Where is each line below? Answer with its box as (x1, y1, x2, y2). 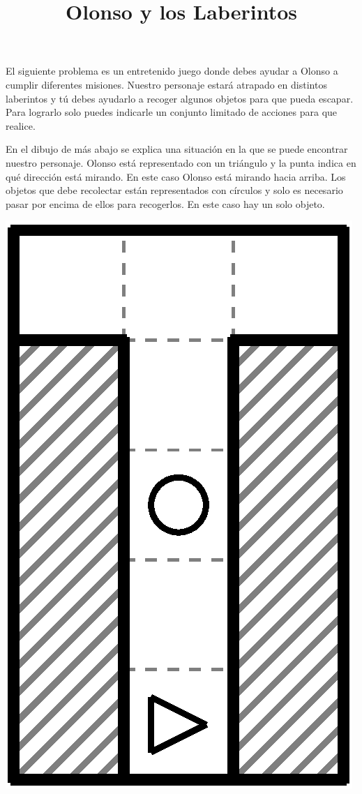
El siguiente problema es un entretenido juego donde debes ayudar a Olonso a (6, 63, 338, 78)
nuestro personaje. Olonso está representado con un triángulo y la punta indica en (6, 155, 356, 170)
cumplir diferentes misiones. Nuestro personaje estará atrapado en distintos (6, 77, 327, 91)
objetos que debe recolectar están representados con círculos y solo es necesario (6, 183, 343, 197)
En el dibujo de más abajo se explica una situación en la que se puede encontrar (6, 142, 348, 156)
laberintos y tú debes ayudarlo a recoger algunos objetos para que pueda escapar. (6, 91, 354, 105)
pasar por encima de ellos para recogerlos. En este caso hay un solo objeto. (6, 196, 325, 211)
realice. (6, 118, 36, 133)
